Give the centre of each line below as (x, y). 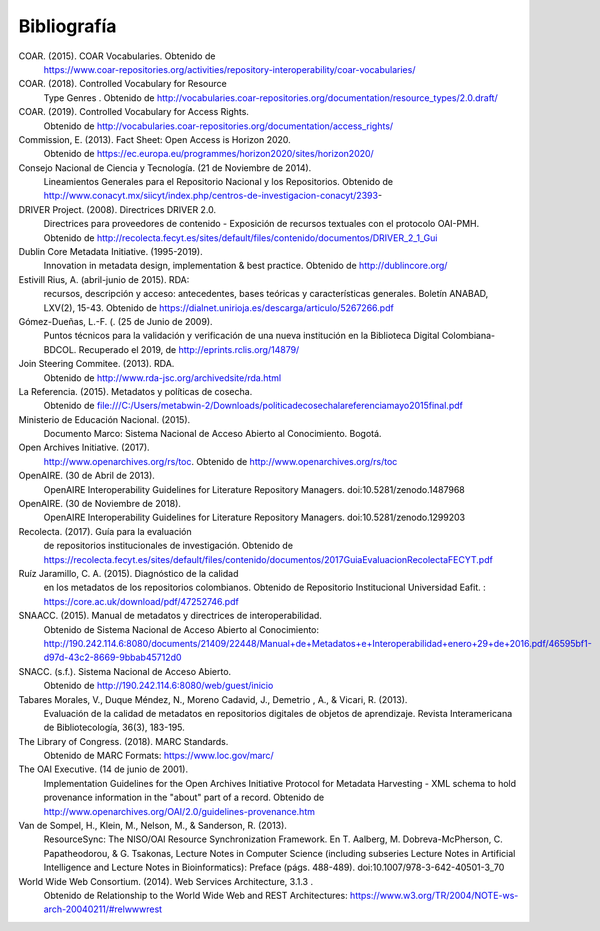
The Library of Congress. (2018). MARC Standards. (123, 741)
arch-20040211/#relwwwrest (103, 909)
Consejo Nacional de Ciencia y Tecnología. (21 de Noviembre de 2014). (165, 167)
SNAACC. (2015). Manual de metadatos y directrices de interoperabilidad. (170, 616)
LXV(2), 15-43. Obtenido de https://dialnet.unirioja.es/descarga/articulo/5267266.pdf (218, 307)
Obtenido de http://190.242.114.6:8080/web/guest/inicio (158, 686)
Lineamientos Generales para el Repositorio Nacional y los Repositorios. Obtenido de (218, 182)
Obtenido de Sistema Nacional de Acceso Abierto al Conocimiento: (181, 629)
